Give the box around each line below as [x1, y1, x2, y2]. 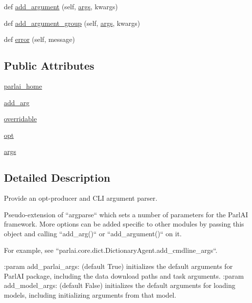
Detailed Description [4, 170, 111, 185]
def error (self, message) [4, 34, 75, 44]
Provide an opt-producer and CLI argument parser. [4, 193, 157, 203]
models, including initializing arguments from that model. [4, 289, 176, 300]
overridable [4, 114, 37, 124]
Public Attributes [4, 58, 95, 73]
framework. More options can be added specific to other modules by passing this [4, 219, 244, 229]
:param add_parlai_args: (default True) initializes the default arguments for [4, 261, 233, 271]
